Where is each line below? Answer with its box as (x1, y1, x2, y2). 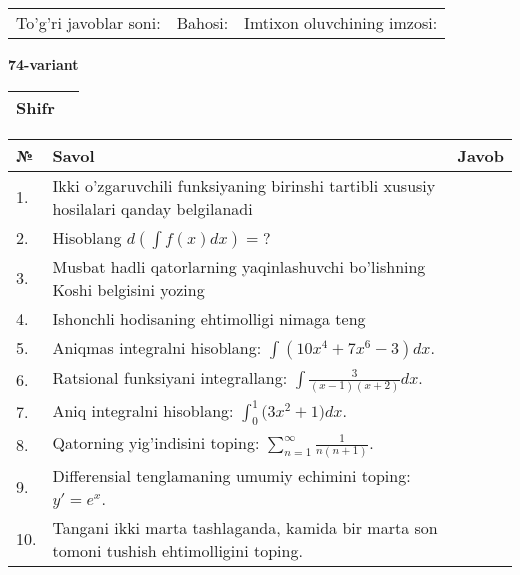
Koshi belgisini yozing (52, 277, 205, 301)
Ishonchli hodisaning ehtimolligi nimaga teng (52, 306, 366, 330)
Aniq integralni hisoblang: (52, 398, 234, 422)
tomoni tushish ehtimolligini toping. (52, 538, 303, 562)
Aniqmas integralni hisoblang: (52, 335, 262, 359)
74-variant (8, 54, 79, 74)
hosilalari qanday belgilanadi (52, 196, 253, 220)
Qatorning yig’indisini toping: (52, 430, 260, 454)
